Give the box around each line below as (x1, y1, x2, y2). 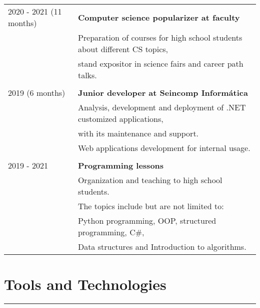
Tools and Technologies (4, 274, 166, 294)
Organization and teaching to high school (77, 174, 222, 186)
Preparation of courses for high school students (77, 32, 242, 43)
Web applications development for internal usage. (77, 142, 250, 153)
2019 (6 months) (8, 87, 65, 98)
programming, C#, (77, 226, 144, 238)
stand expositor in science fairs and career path (77, 58, 243, 69)
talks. (77, 69, 97, 81)
